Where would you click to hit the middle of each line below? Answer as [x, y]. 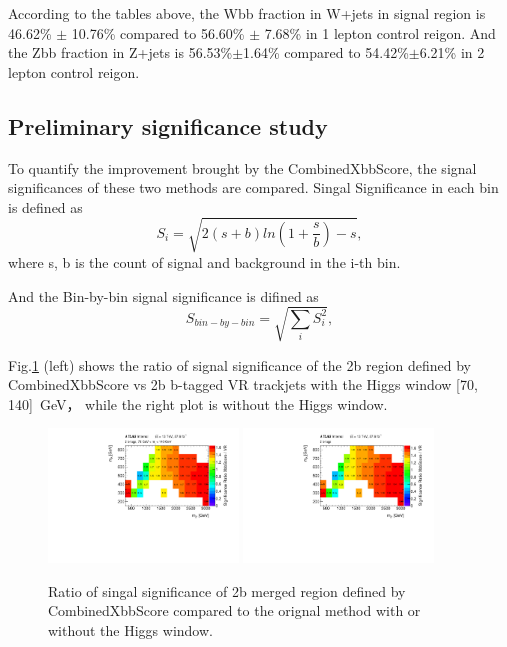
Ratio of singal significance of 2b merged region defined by [227, 590]
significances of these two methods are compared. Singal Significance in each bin [253, 187]
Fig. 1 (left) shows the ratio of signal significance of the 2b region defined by [239, 364]
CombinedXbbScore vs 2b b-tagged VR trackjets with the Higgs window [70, [243, 384]
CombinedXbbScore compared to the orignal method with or [234, 610]
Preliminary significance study [168, 125]
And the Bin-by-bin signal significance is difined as [163, 295]
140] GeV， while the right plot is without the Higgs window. [198, 403]
